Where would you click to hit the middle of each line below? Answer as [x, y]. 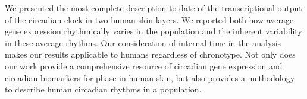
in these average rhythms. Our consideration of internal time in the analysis [143, 42]
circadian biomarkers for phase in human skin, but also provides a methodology [150, 77]
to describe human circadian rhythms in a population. [103, 89]
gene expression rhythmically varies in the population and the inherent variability [153, 31]
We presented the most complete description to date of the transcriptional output [153, 8]
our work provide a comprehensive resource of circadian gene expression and [144, 66]
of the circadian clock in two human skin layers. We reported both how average [149, 19]
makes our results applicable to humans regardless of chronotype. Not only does [150, 54]
